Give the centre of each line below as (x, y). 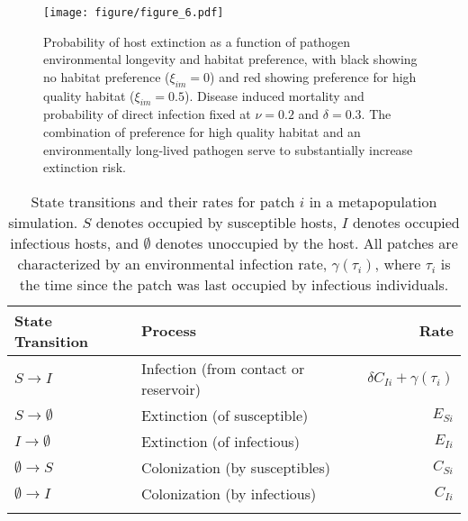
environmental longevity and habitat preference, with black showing (230, 59)
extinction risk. (85, 167)
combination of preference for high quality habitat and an (202, 132)
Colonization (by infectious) (229, 493)
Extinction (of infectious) (220, 441)
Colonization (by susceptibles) (236, 467)
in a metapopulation (373, 201)
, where (398, 263)
